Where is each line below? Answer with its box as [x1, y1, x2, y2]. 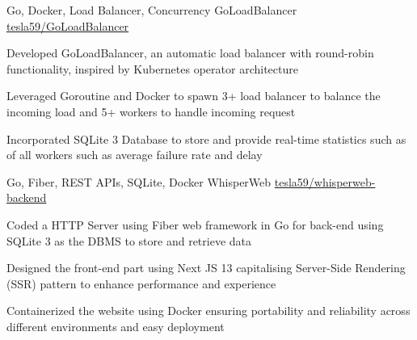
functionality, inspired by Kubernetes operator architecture [6, 60, 298, 77]
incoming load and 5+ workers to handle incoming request [6, 103, 296, 120]
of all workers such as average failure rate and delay [6, 146, 263, 163]
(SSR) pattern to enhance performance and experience [6, 275, 276, 292]
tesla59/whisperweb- [274, 173, 376, 190]
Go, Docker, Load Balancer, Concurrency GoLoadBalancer [6, 2, 297, 18]
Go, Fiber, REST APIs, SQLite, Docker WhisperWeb [6, 173, 272, 190]
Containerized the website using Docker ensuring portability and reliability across [6, 302, 411, 319]
